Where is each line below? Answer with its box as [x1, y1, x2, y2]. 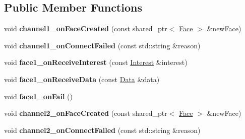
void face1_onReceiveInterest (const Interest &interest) [4, 57, 188, 67]
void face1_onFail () [4, 91, 73, 101]
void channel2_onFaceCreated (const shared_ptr [4, 108, 167, 118]
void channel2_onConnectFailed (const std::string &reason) [4, 124, 201, 135]
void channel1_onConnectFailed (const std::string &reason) [4, 40, 201, 50]
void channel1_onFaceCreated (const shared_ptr [4, 23, 167, 34]
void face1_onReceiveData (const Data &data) [4, 74, 160, 84]
